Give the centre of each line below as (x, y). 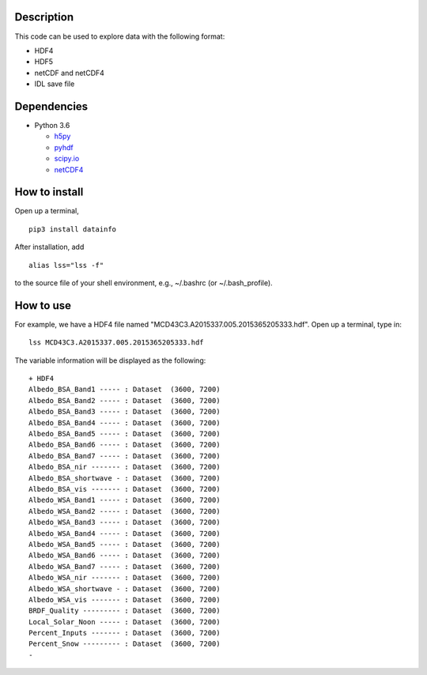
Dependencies (51, 106)
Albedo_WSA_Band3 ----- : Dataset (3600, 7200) (125, 522)
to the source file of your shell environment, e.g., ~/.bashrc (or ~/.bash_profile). (144, 283)
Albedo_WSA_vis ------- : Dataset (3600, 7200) (125, 600)
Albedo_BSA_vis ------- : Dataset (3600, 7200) (125, 489)
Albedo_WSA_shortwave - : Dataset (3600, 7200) (125, 588)
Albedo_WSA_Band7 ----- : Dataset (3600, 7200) (125, 566)
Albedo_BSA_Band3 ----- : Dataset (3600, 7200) (125, 412)
